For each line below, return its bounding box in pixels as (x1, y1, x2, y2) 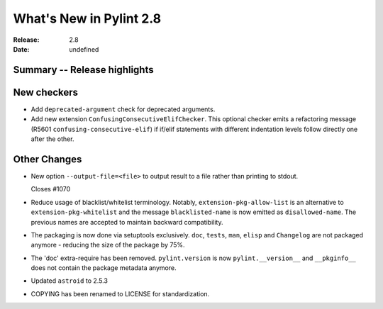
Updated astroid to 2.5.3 (30, 276, 108, 285)
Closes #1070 (30, 185, 71, 193)
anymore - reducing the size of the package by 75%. (30, 241, 185, 249)
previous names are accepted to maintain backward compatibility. (30, 218, 223, 226)
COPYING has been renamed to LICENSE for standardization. (30, 289, 210, 298)
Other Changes (13, 153, 82, 165)
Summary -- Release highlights (13, 64, 154, 76)
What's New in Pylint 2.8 (13, 11, 162, 26)
